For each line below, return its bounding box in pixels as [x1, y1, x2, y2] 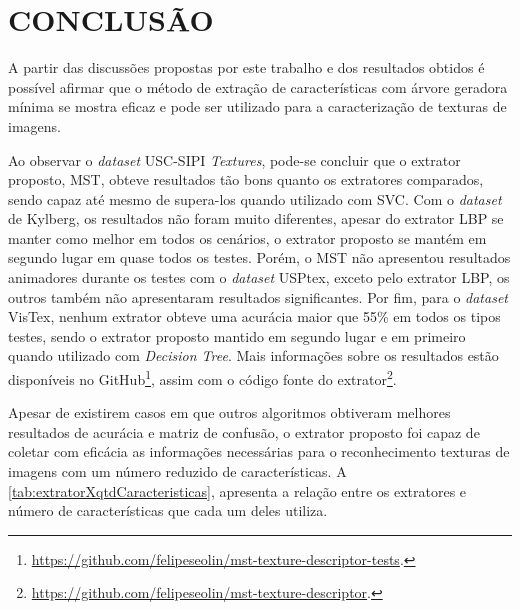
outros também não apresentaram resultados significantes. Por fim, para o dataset [8, 286, 508, 307]
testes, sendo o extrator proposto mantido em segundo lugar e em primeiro [8, 325, 466, 346]
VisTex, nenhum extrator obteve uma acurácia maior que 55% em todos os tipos [8, 306, 501, 327]
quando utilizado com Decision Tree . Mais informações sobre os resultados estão [8, 345, 499, 366]
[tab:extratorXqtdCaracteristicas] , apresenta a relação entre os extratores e [8, 480, 467, 501]
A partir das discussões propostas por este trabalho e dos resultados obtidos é [8, 57, 485, 78]
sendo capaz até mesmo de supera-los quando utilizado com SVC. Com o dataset [8, 188, 502, 209]
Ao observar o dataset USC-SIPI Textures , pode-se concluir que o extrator [8, 149, 461, 170]
